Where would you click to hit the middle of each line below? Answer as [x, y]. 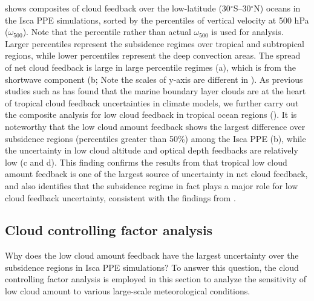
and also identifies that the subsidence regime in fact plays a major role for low [152, 185]
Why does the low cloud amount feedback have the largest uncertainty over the [152, 255]
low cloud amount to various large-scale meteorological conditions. [128, 291]
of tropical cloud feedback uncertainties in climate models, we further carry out [152, 102]
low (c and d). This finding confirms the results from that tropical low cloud [146, 162]
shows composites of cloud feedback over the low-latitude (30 [118, 8]
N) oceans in [277, 8]
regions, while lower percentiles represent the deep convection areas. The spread [153, 55]
